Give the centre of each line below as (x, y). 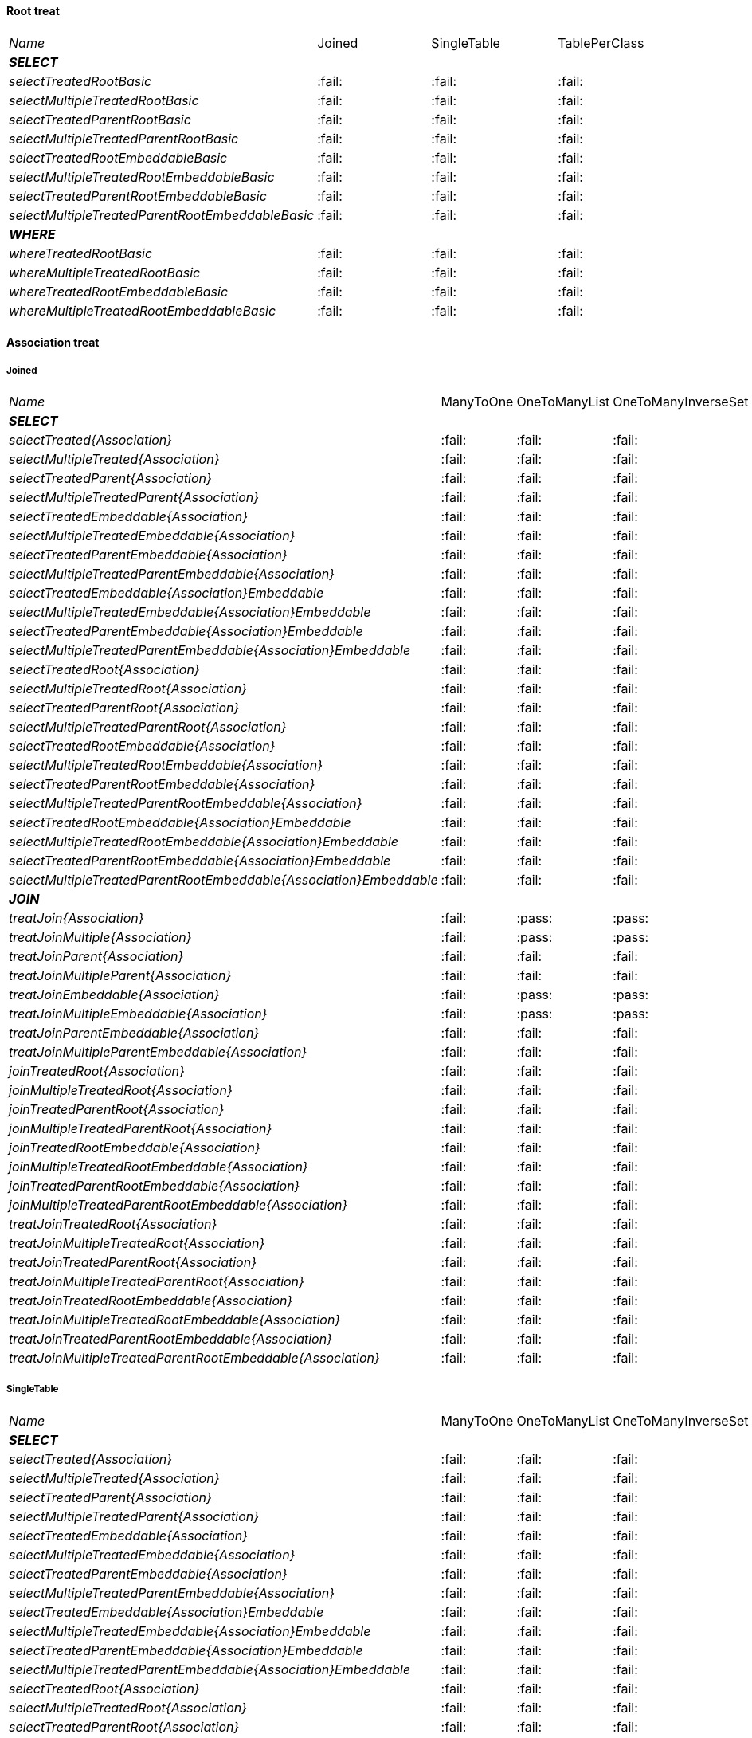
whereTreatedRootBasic (81, 253)
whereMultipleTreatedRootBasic (105, 272)
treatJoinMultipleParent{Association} (120, 975)
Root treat (33, 11)
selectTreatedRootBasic (80, 81)
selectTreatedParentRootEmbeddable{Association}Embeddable (200, 861)
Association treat (53, 343)
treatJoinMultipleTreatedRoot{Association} (137, 1243)
